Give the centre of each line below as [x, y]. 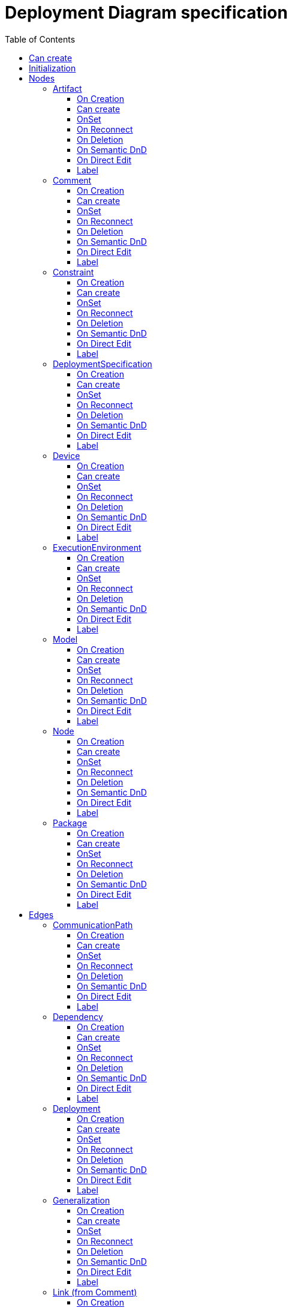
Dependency [78, 1016]
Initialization [52, 68]
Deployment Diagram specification [146, 13]
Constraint [73, 272]
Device [67, 455]
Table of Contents [40, 39]
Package [70, 823]
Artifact [67, 88]
